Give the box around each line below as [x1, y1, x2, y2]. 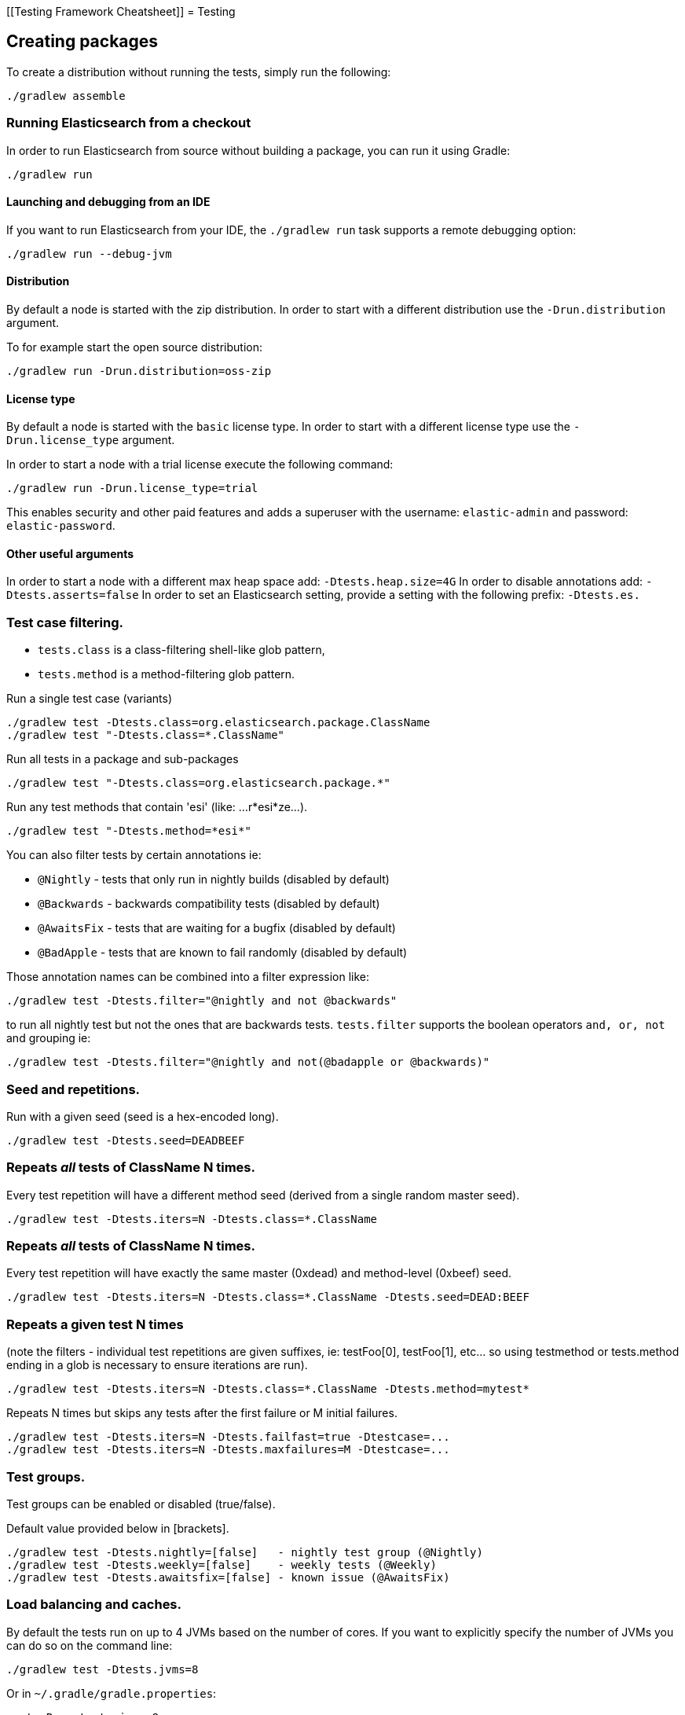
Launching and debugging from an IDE [6, 195, 211, 209]
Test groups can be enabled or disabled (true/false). [6, 1496, 276, 1511]
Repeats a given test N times [6, 1316, 184, 1332]
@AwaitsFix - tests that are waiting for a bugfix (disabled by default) [38, 921, 396, 935]
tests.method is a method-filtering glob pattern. [38, 667, 295, 681]
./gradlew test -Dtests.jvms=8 [6, 1662, 199, 1676]
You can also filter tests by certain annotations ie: [6, 848, 262, 862]
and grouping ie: [6, 1031, 91, 1045]
